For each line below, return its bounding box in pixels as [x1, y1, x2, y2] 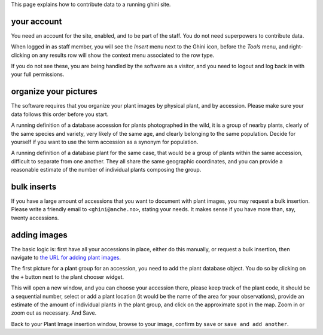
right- [289, 43, 303, 50]
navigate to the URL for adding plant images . [11, 254, 121, 261]
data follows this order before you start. [11, 111, 109, 118]
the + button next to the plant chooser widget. [11, 273, 124, 281]
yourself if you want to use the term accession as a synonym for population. [11, 138, 199, 145]
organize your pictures [11, 87, 98, 97]
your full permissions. [11, 71, 65, 78]
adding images [11, 230, 68, 240]
